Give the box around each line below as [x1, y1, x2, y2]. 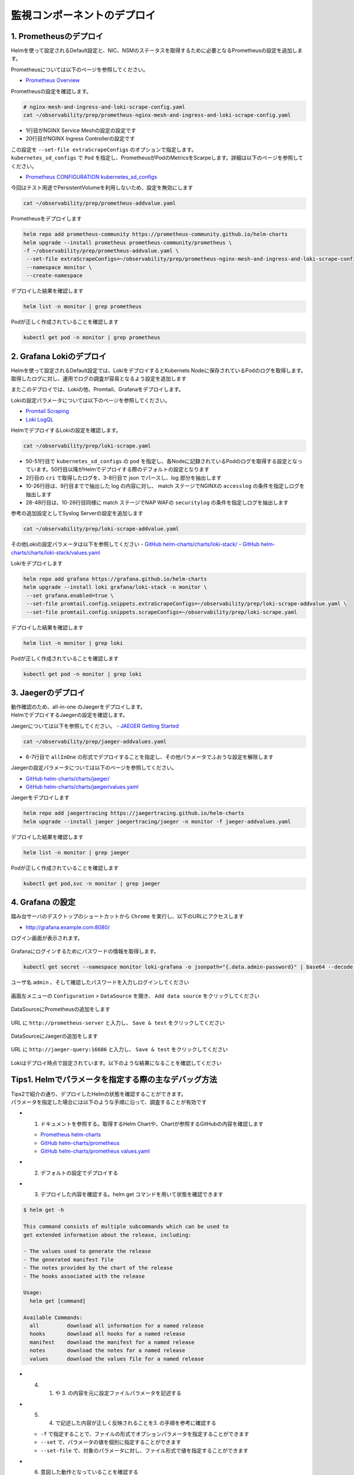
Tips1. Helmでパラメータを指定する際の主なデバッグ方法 [11, 1074, 218, 1085]
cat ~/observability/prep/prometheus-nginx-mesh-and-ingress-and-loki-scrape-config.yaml [23, 112, 291, 118]
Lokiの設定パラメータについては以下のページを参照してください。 [11, 396, 171, 404]
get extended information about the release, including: [23, 1231, 192, 1238]
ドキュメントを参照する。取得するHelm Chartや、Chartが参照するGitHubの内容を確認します [40, 1120, 264, 1127]
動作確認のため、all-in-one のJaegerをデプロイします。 [11, 703, 146, 710]
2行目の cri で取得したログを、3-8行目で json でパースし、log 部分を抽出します [25, 474, 222, 481]
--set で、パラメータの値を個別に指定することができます [40, 1438, 182, 1445]
